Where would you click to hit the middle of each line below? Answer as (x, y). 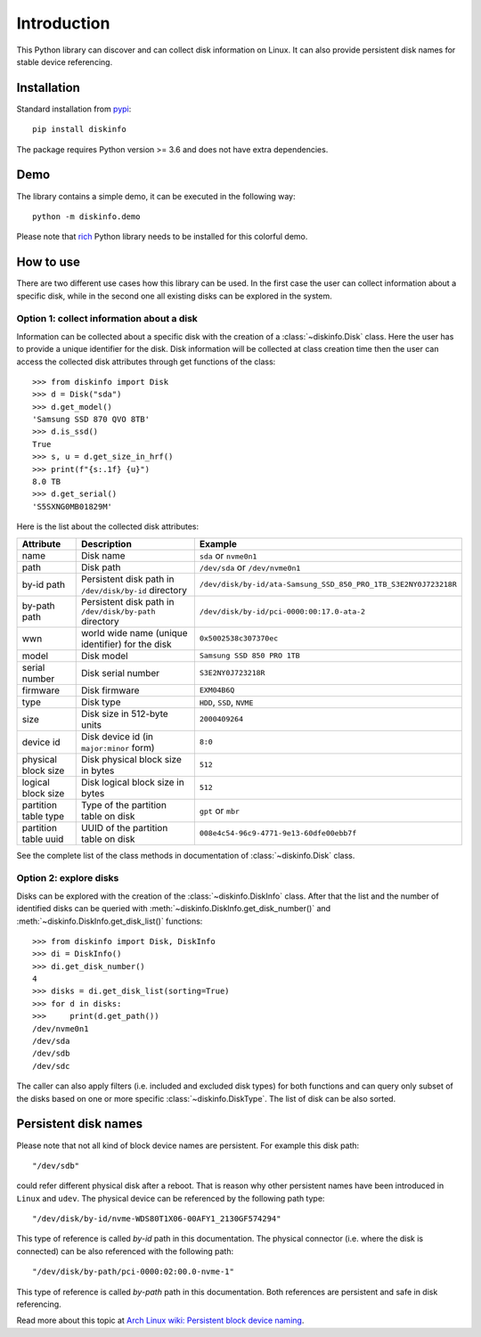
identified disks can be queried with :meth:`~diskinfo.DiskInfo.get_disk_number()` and (174, 909)
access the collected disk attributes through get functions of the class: (146, 362)
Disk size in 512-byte (124, 713)
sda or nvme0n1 (228, 555)
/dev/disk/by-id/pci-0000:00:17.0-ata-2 (282, 611)
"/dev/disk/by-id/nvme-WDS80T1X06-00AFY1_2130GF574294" (157, 1219)
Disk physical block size (131, 759)
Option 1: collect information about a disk (107, 319)
